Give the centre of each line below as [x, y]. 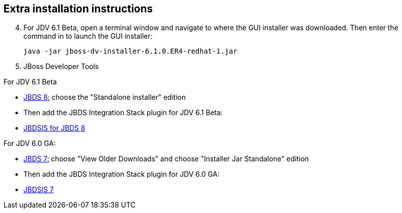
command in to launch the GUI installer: [88, 36]
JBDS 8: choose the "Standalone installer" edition [105, 97]
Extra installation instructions [78, 9]
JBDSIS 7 [39, 190]
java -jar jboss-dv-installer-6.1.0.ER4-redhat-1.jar [130, 51]
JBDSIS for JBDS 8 [54, 128]
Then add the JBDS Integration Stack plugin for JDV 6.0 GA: [122, 174]
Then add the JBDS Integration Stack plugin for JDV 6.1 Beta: [123, 113]
